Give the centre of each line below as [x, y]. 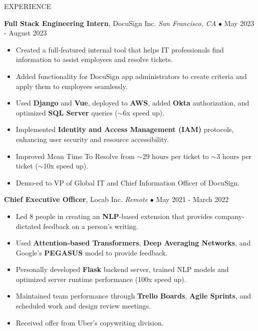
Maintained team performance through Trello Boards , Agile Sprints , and [133, 296]
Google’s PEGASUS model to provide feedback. [92, 252]
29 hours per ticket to [176, 156]
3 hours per [234, 156]
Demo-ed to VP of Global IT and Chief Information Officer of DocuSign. [128, 182]
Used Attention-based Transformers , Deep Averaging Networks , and [133, 243]
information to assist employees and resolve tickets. [94, 59]
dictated [28, 226]
